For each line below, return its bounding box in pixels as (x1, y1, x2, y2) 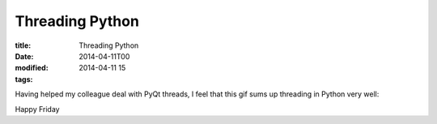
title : (15, 41, 32, 50)
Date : (15, 51, 34, 61)
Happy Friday (15, 104, 60, 113)
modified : (15, 63, 49, 73)
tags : (15, 74, 33, 84)
